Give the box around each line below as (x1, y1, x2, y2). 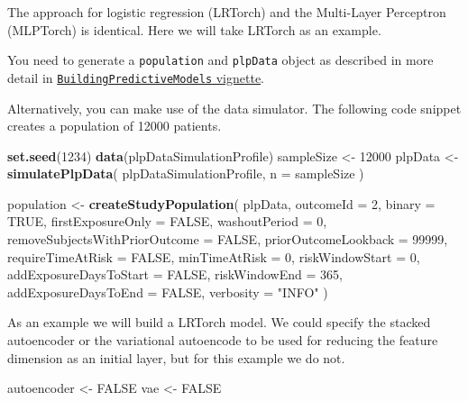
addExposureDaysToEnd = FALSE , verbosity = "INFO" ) (7, 282, 328, 301)
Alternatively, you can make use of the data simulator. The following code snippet (7, 98, 462, 117)
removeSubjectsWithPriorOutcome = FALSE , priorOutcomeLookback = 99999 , (7, 230, 448, 249)
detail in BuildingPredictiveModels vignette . (7, 68, 265, 87)
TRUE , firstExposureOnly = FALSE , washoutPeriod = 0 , (7, 212, 327, 231)
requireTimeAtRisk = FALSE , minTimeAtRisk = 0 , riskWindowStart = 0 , (7, 247, 420, 266)
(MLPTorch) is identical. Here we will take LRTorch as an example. (7, 20, 381, 39)
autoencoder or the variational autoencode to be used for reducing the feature (7, 331, 438, 350)
